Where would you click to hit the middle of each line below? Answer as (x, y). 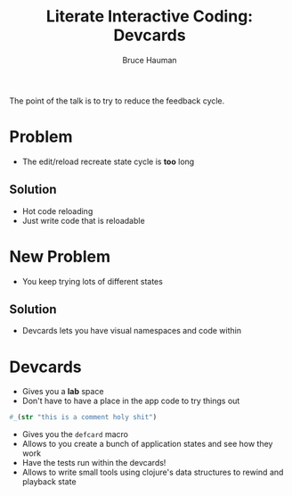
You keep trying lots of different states (92, 281)
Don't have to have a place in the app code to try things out (131, 401)
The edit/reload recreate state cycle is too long (108, 161)
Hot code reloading (57, 211)
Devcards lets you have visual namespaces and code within (132, 331)
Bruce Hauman (150, 60)
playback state (49, 482)
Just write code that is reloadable (83, 220)
